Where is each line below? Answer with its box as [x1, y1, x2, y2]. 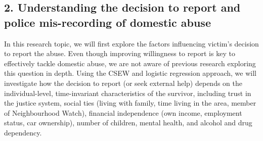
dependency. [4, 127, 42, 137]
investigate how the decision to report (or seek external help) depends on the [4, 77, 243, 88]
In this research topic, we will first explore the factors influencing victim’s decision [4, 38, 259, 49]
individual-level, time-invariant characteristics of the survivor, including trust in [4, 87, 251, 98]
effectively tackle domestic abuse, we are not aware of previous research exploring [4, 58, 256, 68]
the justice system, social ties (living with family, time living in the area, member [4, 98, 256, 108]
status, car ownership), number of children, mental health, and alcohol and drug [4, 117, 252, 128]
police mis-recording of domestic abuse [4, 14, 211, 30]
